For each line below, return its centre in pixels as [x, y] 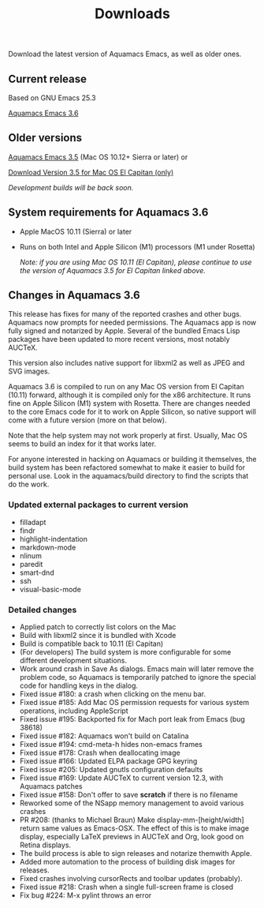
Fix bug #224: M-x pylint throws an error [86, 895]
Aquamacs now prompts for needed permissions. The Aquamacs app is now [132, 323]
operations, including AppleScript [74, 711]
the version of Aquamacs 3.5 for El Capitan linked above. [113, 270]
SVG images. [29, 371]
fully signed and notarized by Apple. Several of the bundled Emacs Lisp [124, 331]
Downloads [132, 14]
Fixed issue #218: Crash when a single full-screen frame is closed [126, 887]
